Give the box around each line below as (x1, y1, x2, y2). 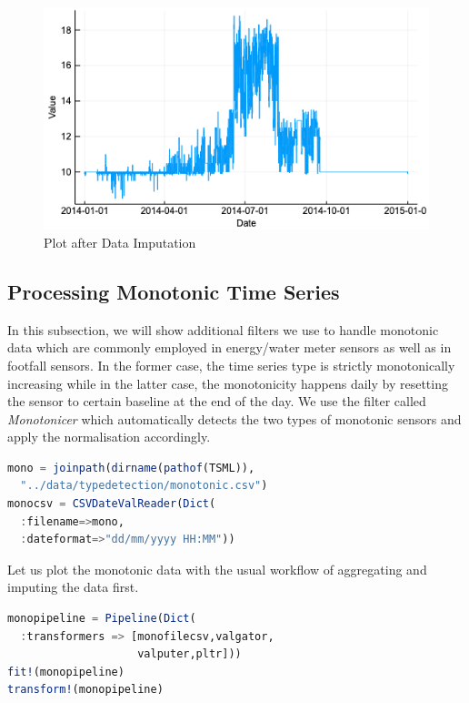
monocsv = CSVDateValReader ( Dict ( (7, 497, 216, 511)
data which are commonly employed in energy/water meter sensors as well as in (7, 338, 452, 357)
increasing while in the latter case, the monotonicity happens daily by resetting (7, 373, 448, 392)
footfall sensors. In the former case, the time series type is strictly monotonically (7, 355, 455, 374)
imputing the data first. (7, 577, 139, 596)
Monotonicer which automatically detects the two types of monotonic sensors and (7, 409, 462, 428)
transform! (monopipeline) (7, 683, 164, 697)
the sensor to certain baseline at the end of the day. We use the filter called (7, 392, 426, 411)
